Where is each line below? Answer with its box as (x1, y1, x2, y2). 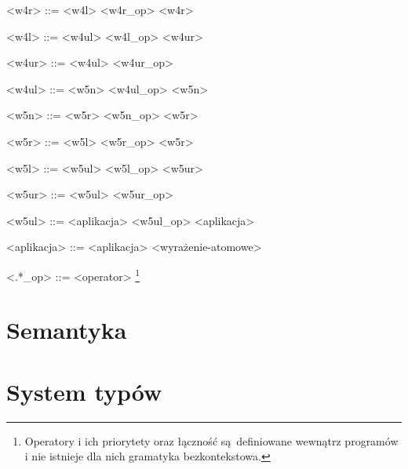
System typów (6, 375, 162, 407)
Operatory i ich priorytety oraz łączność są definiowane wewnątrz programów (24, 432, 399, 449)
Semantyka (6, 314, 127, 346)
